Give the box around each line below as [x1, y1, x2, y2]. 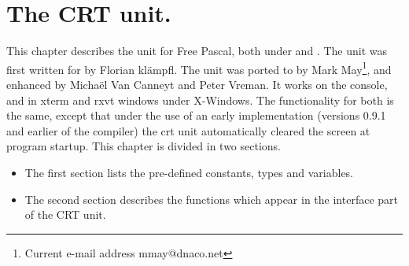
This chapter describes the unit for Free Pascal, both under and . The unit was [6, 42, 387, 59]
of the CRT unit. [24, 206, 106, 223]
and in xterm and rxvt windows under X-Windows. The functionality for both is [6, 91, 394, 108]
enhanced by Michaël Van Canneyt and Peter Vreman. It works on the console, [6, 76, 388, 92]
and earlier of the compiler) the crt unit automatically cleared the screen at [6, 122, 370, 139]
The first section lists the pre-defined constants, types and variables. [24, 164, 354, 180]
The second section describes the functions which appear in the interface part [24, 190, 398, 207]
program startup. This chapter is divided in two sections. [6, 138, 281, 154]
